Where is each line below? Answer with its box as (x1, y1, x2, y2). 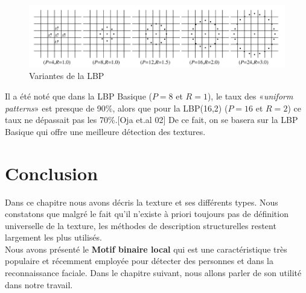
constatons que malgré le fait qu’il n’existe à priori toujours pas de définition (5, 207, 288, 220)
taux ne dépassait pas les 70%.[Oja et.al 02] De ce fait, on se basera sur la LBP (5, 113, 298, 126)
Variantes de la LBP (29, 69, 104, 82)
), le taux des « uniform (207, 90, 293, 102)
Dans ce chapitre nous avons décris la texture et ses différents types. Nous (5, 195, 278, 208)
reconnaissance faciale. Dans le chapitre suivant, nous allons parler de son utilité (5, 266, 302, 279)
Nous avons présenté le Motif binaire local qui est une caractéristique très (5, 242, 287, 255)
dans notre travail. (5, 278, 73, 291)
